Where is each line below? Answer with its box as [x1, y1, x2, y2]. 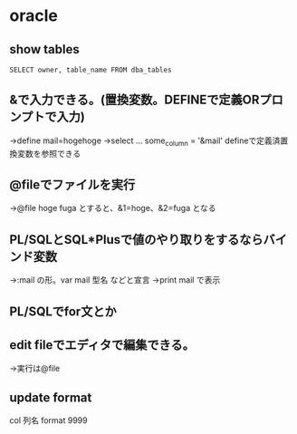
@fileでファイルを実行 [9, 178, 136, 192]
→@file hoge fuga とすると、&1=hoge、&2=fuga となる [9, 203, 216, 214]
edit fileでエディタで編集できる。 [9, 337, 195, 353]
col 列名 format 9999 [9, 415, 88, 426]
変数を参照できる [16, 148, 81, 159]
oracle [9, 5, 59, 26]
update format [9, 390, 92, 405]
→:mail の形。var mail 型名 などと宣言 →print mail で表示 [9, 275, 221, 285]
